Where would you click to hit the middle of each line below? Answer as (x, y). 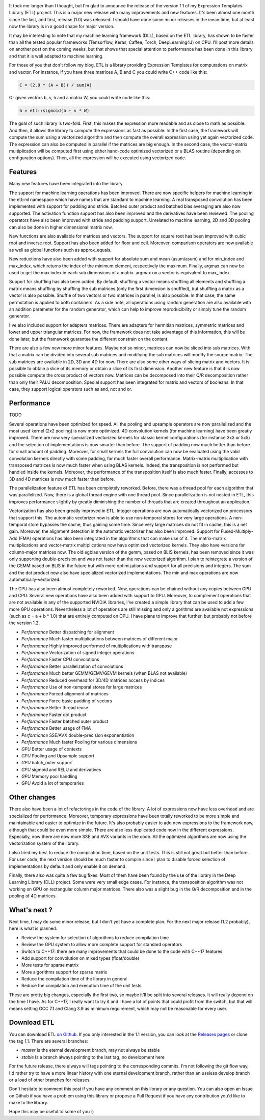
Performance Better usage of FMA (56, 728)
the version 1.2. (25, 623)
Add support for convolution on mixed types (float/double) (80, 958)
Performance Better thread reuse (55, 708)
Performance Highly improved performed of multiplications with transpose (97, 646)
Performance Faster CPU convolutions (60, 660)
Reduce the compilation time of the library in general (74, 979)
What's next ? (31, 910)
